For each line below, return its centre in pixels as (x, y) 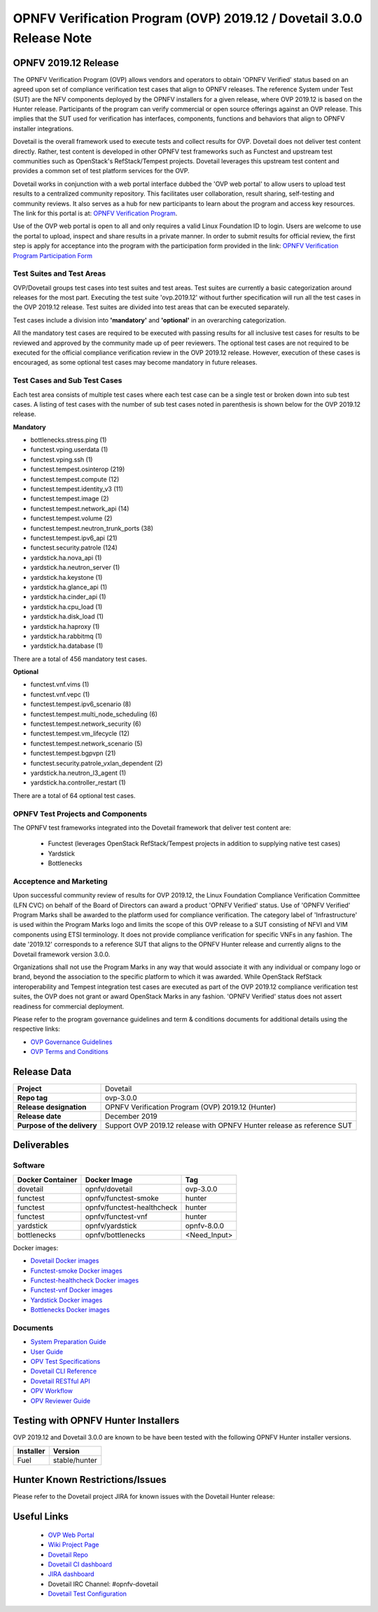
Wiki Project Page (73, 1545)
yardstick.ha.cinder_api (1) (68, 597)
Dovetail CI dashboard (80, 1564)
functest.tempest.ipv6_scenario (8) (81, 704)
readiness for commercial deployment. (69, 1006)
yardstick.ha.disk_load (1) (67, 616)
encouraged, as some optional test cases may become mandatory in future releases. (135, 363)
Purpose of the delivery (57, 1125)
